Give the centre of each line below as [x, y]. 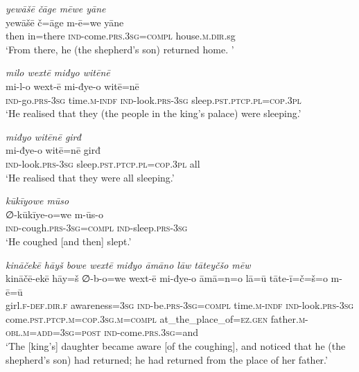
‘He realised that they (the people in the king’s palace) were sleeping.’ [154, 113]
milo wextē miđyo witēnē [58, 72]
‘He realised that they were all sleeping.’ [90, 177]
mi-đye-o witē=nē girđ [53, 150]
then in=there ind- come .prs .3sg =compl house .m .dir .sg [121, 36]
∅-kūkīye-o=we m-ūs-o [54, 214]
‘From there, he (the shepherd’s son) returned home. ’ [120, 49]
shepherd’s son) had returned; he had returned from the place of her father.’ [167, 359]
